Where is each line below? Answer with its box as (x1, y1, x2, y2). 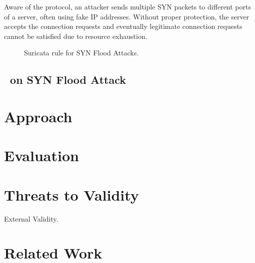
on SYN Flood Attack (10, 72, 126, 87)
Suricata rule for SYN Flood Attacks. (24, 47, 139, 58)
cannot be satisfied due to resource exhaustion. (4, 30, 147, 41)
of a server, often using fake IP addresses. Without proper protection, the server (4, 11, 249, 21)
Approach (4, 106, 72, 126)
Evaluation (4, 145, 79, 166)
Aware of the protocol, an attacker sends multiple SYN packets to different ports (4, 1, 251, 11)
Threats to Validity (4, 184, 139, 205)
